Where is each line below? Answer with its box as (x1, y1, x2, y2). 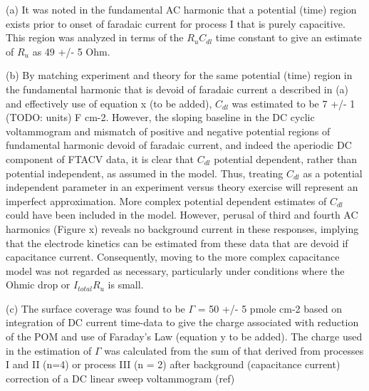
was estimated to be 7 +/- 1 (232, 95, 355, 110)
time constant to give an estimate (215, 30, 362, 45)
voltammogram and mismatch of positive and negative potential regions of (6, 123, 331, 138)
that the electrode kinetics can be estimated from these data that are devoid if (6, 235, 348, 250)
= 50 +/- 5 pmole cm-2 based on (197, 301, 343, 316)
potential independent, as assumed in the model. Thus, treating (6, 165, 284, 180)
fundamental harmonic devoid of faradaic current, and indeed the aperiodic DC (6, 137, 352, 152)
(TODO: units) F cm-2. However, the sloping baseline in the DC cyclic (6, 110, 315, 125)
